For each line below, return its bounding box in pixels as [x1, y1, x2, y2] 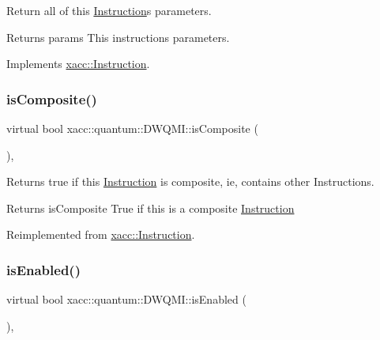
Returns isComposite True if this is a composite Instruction [6, 199, 295, 216]
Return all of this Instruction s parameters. [6, 2, 212, 18]
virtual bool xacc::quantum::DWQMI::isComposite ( [6, 120, 258, 136]
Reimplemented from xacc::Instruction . [6, 226, 195, 243]
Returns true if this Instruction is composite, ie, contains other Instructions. [6, 173, 374, 190]
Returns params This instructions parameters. [6, 28, 230, 45]
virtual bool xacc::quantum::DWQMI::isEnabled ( [6, 291, 246, 308]
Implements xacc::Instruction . [6, 55, 150, 72]
